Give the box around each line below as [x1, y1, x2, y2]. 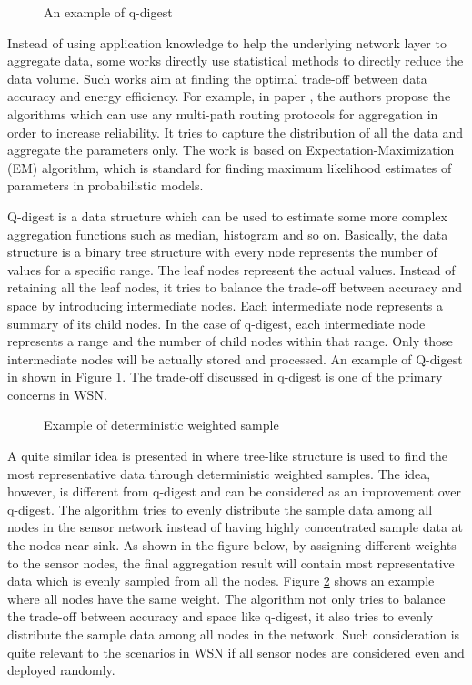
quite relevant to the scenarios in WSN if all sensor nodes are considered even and [7, 642, 465, 661]
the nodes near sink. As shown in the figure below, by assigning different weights [7, 536, 457, 555]
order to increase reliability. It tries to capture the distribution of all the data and [7, 122, 464, 141]
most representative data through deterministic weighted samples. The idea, [7, 464, 431, 483]
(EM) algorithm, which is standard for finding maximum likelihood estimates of [7, 158, 452, 177]
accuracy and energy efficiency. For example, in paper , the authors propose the [7, 87, 451, 106]
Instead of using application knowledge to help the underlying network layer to [7, 33, 447, 52]
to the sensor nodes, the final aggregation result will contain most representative [7, 553, 455, 572]
